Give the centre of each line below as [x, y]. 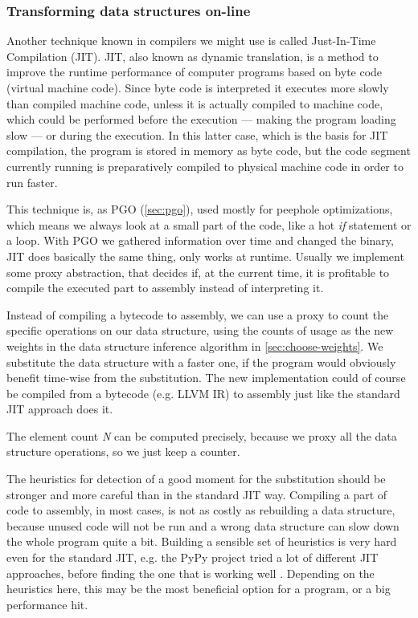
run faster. [32, 182]
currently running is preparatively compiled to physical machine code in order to [205, 166]
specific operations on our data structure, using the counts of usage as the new [200, 330]
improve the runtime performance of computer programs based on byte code [195, 72]
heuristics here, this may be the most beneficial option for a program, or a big [199, 589]
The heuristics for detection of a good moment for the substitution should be [196, 479]
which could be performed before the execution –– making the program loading [201, 119]
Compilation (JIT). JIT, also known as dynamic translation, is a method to [193, 56]
